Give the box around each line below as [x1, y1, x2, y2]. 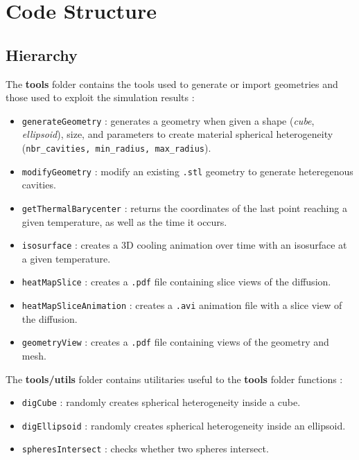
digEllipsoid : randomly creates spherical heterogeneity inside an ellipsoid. [21, 418, 346, 432]
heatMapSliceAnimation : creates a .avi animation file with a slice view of [21, 298, 342, 312]
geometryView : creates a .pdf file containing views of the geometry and [21, 335, 329, 349]
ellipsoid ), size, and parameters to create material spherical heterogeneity [21, 127, 333, 141]
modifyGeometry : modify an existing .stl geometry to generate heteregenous [21, 163, 353, 178]
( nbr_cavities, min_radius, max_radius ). [21, 141, 211, 155]
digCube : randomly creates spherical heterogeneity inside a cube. [21, 395, 301, 409]
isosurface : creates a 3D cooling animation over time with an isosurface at [21, 238, 347, 252]
